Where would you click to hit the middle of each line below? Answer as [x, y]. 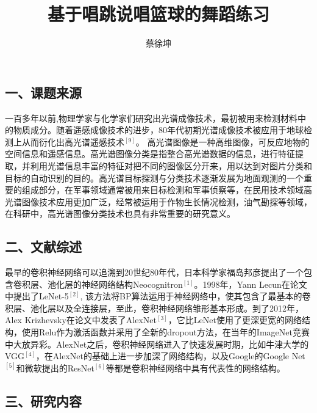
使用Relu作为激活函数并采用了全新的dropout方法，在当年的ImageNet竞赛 [166, 332]
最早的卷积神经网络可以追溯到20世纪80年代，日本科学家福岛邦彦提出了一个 [154, 272]
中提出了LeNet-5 [37, 296]
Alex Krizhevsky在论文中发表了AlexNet [81, 320]
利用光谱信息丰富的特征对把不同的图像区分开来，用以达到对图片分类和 [171, 165]
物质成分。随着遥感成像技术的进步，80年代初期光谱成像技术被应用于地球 [158, 130]
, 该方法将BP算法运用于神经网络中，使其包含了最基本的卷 [195, 296]
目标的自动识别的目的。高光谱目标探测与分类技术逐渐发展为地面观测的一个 [154, 177]
